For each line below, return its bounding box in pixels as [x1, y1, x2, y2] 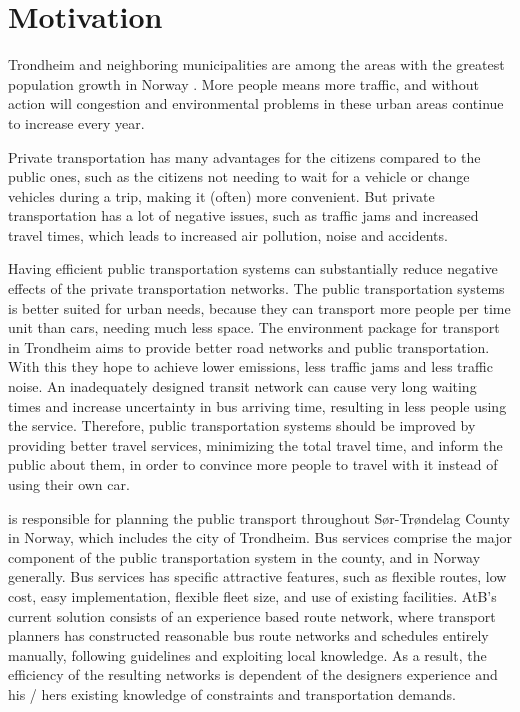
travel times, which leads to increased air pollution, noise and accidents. [8, 224, 448, 245]
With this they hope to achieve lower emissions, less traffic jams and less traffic [8, 356, 493, 377]
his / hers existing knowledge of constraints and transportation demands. [8, 683, 456, 704]
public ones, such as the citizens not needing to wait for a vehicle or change [8, 166, 470, 187]
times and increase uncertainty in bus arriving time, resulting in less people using [8, 395, 507, 416]
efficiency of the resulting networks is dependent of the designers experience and [8, 664, 498, 685]
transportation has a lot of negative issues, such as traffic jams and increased [8, 205, 479, 226]
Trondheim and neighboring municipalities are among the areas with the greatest [8, 54, 505, 75]
